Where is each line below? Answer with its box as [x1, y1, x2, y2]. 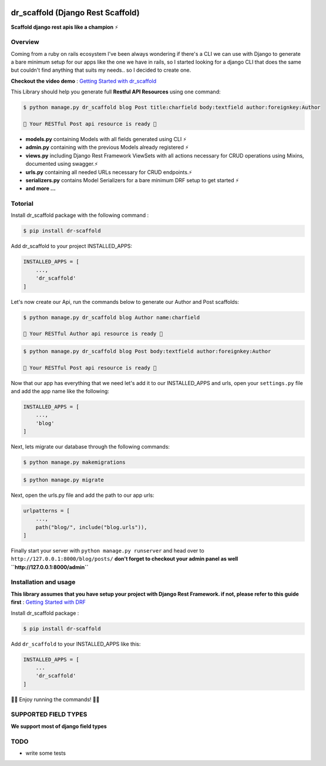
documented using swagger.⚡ [25, 160, 98, 168]
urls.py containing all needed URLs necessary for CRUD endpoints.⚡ [25, 168, 193, 176]
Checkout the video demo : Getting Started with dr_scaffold [11, 77, 157, 85]
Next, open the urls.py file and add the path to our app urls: [11, 491, 154, 499]
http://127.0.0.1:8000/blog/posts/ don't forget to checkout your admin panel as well [11, 556, 238, 563]
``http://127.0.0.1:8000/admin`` [11, 563, 89, 570]
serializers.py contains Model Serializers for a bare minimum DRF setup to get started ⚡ [25, 176, 239, 183]
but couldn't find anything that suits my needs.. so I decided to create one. [11, 66, 191, 73]
